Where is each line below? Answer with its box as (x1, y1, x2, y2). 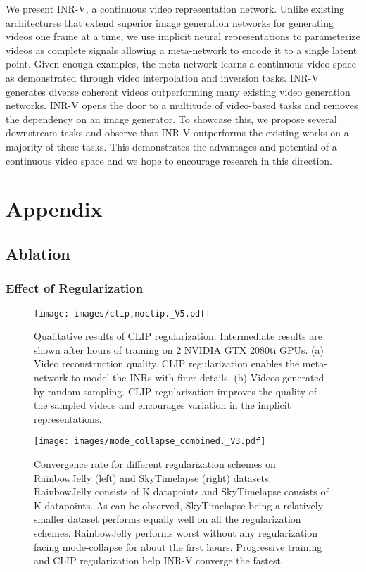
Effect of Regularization (6, 279, 144, 297)
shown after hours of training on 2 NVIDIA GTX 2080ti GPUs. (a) (34, 342, 324, 357)
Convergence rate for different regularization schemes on (34, 456, 276, 471)
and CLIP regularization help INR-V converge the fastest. (34, 553, 284, 568)
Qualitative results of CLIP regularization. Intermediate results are (34, 329, 323, 343)
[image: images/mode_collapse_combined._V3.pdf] (34, 436, 266, 447)
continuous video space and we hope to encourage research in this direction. (6, 153, 333, 167)
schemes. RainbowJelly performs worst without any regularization (34, 525, 318, 540)
